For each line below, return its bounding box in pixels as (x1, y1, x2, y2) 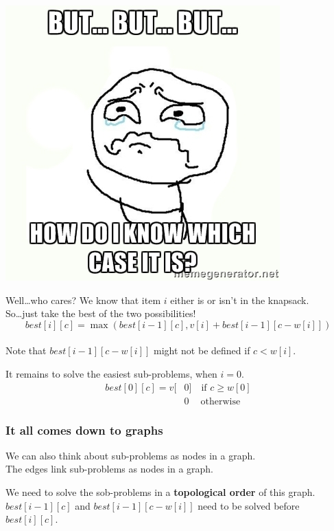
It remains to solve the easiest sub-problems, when (5, 366, 217, 380)
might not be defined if (154, 343, 250, 358)
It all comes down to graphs (5, 421, 163, 438)
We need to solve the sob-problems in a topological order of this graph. (5, 485, 315, 499)
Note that (5, 343, 47, 358)
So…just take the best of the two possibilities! (5, 306, 196, 321)
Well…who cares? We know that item (5, 292, 161, 307)
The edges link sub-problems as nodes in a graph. (5, 462, 214, 476)
